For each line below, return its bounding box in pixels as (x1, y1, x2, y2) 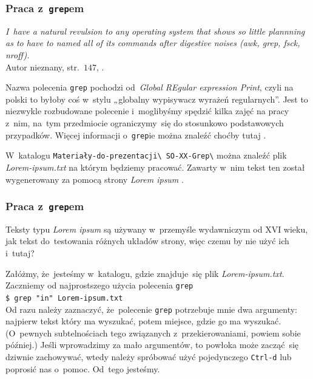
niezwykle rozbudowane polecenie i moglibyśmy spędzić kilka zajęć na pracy (5, 104, 289, 117)
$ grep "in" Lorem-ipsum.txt (5, 293, 123, 302)
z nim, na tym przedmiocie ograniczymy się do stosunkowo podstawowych (5, 117, 284, 129)
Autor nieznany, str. (5, 60, 79, 73)
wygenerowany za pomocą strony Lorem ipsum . (5, 172, 184, 185)
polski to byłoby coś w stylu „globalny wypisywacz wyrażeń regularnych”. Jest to (5, 92, 308, 105)
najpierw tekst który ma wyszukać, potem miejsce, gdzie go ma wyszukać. (5, 315, 281, 327)
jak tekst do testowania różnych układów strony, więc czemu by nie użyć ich (5, 234, 289, 247)
